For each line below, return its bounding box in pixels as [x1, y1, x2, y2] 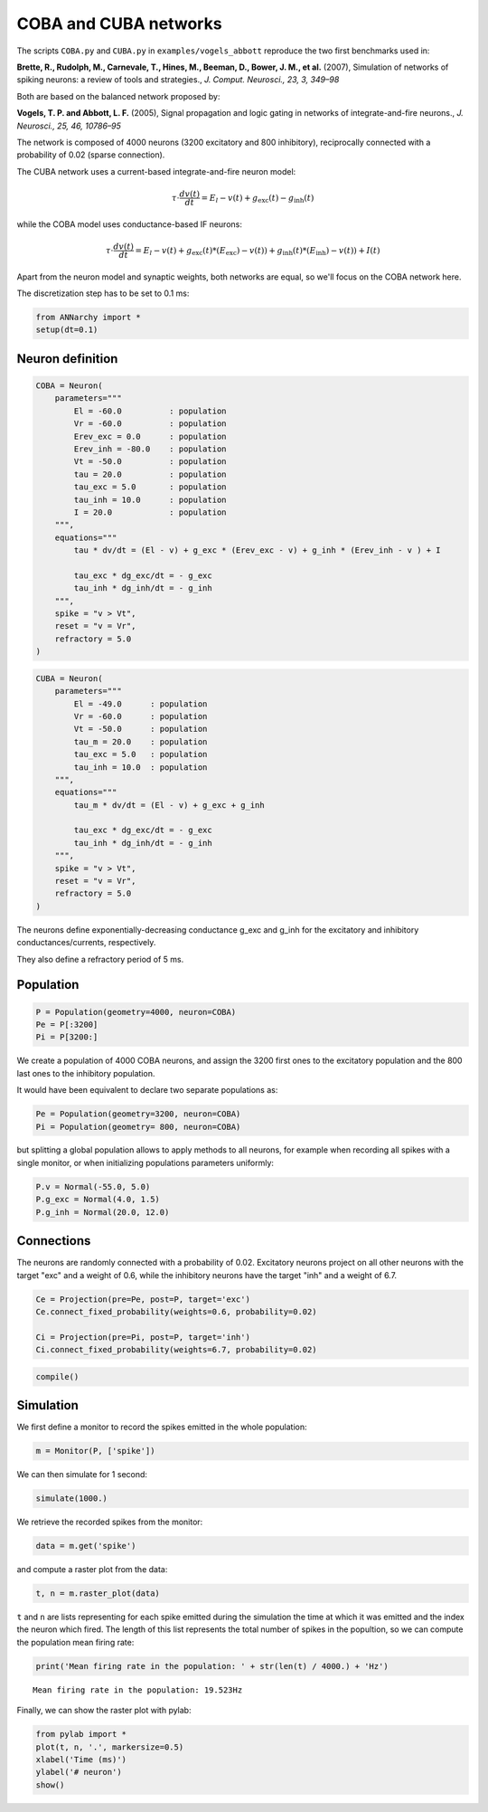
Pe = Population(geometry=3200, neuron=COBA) [35, 1109, 241, 1119]
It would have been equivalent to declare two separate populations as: [16, 1085, 278, 1096]
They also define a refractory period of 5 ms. [16, 953, 184, 964]
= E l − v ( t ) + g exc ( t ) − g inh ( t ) [201, 193, 314, 205]
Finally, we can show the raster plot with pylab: [16, 1705, 192, 1716]
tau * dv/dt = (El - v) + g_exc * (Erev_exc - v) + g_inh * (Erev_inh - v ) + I [73, 545, 442, 555]
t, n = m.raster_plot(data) [35, 1589, 160, 1599]
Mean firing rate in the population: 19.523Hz [33, 1684, 243, 1695]
